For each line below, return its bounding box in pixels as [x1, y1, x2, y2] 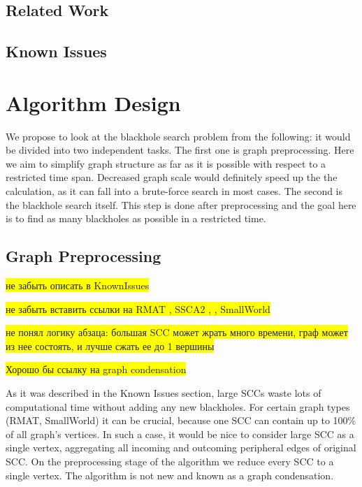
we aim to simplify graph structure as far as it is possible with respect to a [6, 156, 326, 170]
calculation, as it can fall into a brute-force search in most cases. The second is [6, 184, 343, 198]
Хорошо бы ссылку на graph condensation [6, 362, 187, 377]
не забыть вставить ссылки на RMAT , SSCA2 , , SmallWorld [6, 301, 270, 316]
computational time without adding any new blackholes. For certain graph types [6, 399, 350, 414]
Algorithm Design [6, 88, 181, 117]
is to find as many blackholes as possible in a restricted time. [6, 211, 266, 226]
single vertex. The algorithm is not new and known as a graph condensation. [6, 467, 334, 482]
